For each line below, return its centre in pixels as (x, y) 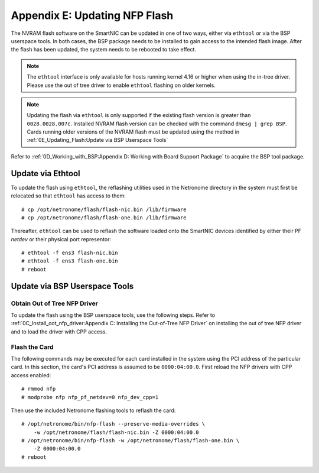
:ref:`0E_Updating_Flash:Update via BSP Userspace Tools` (97, 140)
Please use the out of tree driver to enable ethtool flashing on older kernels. (121, 85)
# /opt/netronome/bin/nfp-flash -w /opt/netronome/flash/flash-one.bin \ (131, 441)
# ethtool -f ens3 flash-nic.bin (70, 253)
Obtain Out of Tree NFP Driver (55, 303)
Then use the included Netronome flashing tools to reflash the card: (93, 410)
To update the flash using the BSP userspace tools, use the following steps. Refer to (113, 315)
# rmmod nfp (39, 389)
